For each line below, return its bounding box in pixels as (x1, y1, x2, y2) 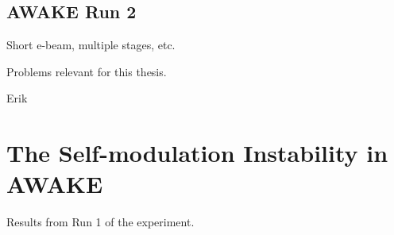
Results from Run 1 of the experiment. (6, 214, 195, 230)
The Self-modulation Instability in (6, 137, 388, 169)
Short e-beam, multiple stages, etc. (6, 37, 176, 53)
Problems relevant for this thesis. (6, 63, 167, 79)
